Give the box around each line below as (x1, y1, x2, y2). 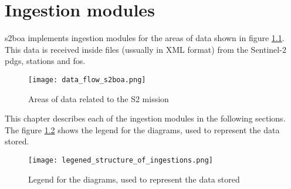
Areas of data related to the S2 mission (28, 92, 169, 104)
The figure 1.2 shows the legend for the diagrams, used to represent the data (5, 123, 280, 136)
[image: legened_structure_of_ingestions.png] (28, 156, 213, 164)
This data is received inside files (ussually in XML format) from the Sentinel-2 (5, 43, 286, 55)
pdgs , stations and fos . (5, 55, 86, 67)
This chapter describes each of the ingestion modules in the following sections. (5, 112, 286, 124)
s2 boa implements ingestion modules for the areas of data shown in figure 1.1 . (5, 32, 285, 44)
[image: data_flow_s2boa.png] (28, 75, 146, 84)
